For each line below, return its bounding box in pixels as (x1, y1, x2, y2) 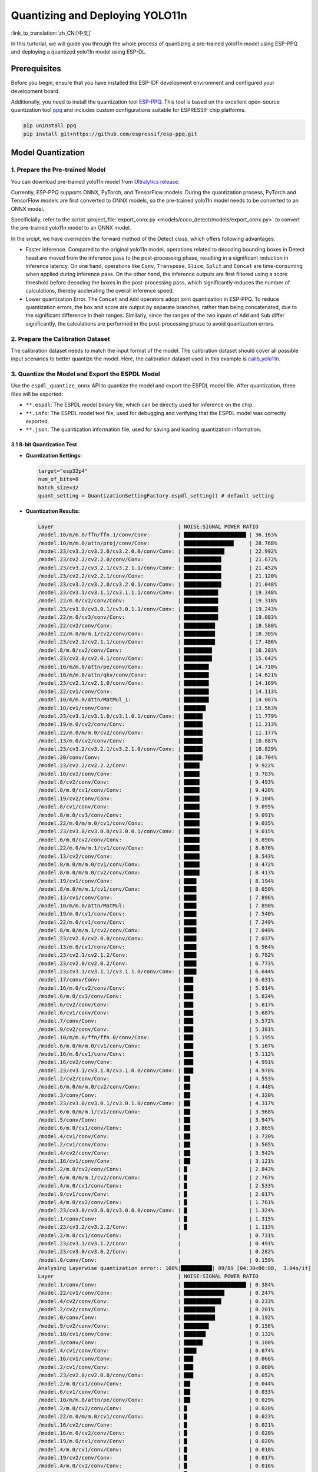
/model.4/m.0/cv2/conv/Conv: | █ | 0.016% (38, 1463, 274, 1469)
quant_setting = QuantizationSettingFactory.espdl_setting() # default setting (38, 492, 274, 499)
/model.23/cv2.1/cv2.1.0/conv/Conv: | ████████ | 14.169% (38, 680, 277, 687)
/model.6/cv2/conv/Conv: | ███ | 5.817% (38, 1001, 274, 1008)
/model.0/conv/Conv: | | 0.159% (38, 1256, 274, 1263)
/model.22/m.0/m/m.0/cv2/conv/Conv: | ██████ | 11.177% (38, 729, 277, 736)
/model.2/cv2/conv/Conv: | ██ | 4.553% (38, 1075, 274, 1082)
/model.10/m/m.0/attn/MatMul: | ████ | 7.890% (38, 902, 274, 909)
